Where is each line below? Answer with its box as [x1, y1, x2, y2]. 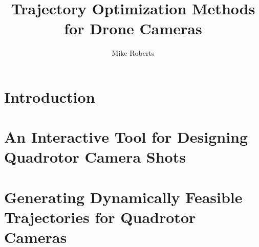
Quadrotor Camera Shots [4, 146, 186, 167]
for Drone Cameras [64, 18, 202, 39]
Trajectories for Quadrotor [4, 207, 196, 228]
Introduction [4, 86, 95, 107]
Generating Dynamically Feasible [4, 186, 243, 207]
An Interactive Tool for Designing [4, 126, 248, 147]
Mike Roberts [112, 48, 155, 58]
